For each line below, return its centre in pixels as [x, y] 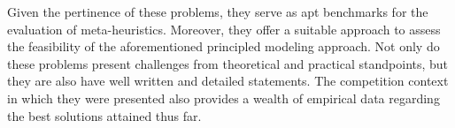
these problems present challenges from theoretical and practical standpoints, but [228, 63]
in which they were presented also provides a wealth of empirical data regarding [224, 98]
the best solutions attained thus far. [104, 115]
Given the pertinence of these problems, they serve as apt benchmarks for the [218, 11]
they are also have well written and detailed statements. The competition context [228, 81]
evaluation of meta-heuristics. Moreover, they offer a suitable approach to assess [224, 29]
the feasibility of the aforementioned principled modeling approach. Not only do [224, 46]
